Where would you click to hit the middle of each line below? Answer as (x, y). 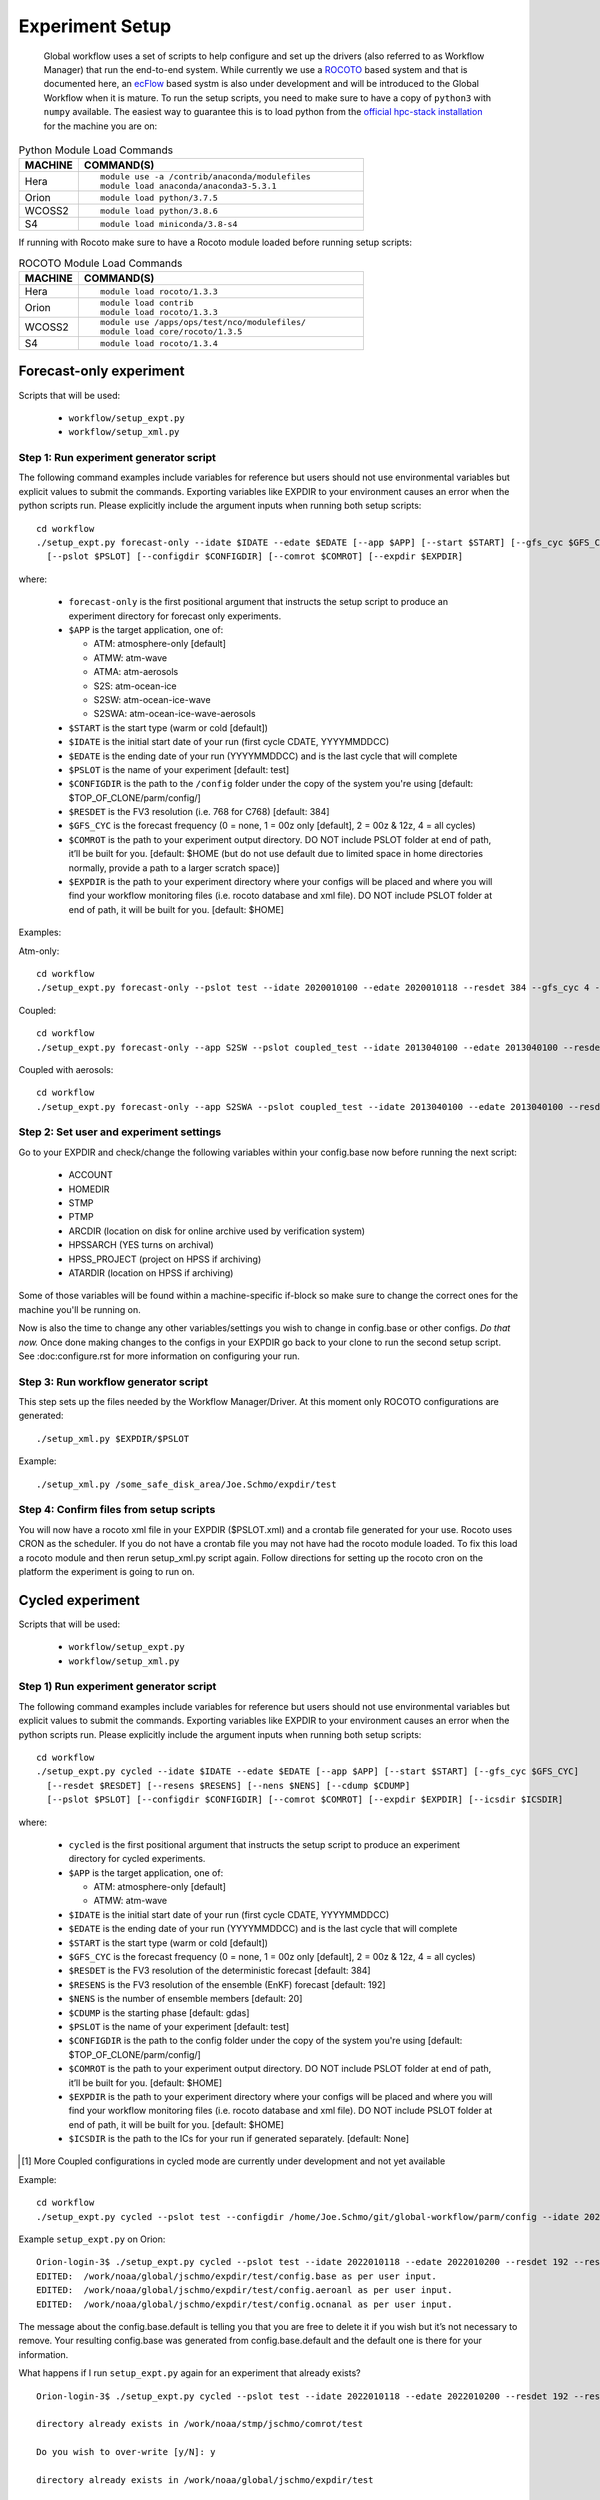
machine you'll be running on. (79, 1309)
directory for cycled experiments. (137, 1859)
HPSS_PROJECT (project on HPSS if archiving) (165, 1259)
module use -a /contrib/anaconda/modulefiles (206, 176)
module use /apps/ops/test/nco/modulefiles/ (203, 322)
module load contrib (147, 303)
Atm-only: (39, 951)
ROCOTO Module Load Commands (100, 263)
